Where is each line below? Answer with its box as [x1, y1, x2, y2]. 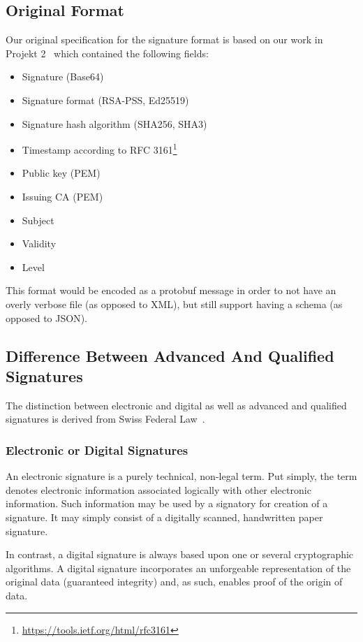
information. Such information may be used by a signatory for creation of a [6, 496, 328, 511]
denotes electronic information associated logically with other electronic [6, 482, 311, 497]
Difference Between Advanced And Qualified [6, 344, 334, 366]
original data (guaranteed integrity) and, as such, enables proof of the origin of [6, 574, 343, 589]
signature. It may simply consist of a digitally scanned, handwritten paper [6, 509, 323, 524]
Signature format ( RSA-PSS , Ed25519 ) [22, 92, 189, 107]
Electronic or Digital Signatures [6, 441, 188, 458]
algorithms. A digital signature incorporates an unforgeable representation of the [6, 560, 351, 575]
